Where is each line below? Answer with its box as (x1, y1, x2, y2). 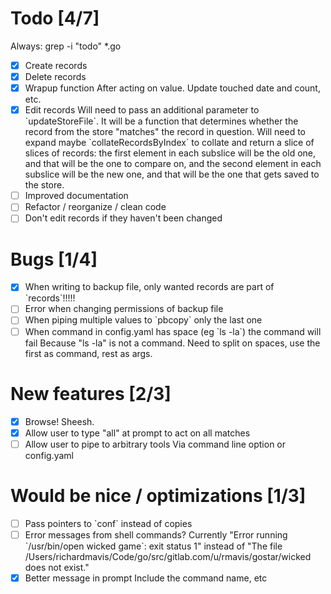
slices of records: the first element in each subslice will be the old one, (24, 147, 317, 159)
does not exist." (24, 561, 90, 573)
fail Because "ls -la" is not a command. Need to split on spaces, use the (24, 337, 321, 349)
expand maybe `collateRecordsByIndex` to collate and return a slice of (24, 137, 315, 149)
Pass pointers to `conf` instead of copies (24, 517, 193, 529)
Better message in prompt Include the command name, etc (24, 572, 268, 584)
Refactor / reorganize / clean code (24, 201, 167, 213)
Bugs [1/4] (10, 248, 98, 271)
